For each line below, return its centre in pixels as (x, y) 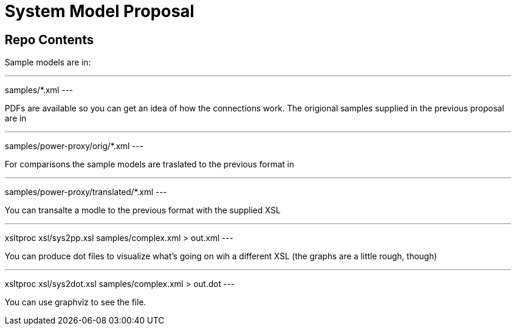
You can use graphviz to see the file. (75, 302)
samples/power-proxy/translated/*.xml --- (86, 192)
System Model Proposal (100, 11)
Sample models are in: (48, 62)
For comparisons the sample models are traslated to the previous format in (150, 164)
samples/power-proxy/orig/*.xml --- (74, 146)
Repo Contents (49, 39)
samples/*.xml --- (39, 90)
